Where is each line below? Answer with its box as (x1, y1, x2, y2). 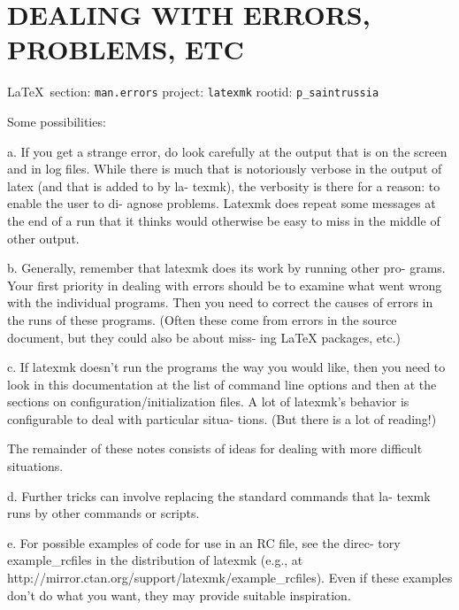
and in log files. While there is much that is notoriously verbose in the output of (7, 159, 442, 178)
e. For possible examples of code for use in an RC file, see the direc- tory (7, 533, 401, 552)
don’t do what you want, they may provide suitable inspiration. (7, 585, 351, 604)
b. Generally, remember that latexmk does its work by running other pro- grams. (7, 259, 446, 277)
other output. (7, 228, 80, 247)
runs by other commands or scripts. (7, 504, 200, 522)
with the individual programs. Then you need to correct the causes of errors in (7, 293, 433, 312)
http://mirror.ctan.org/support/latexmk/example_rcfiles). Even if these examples (7, 568, 453, 587)
